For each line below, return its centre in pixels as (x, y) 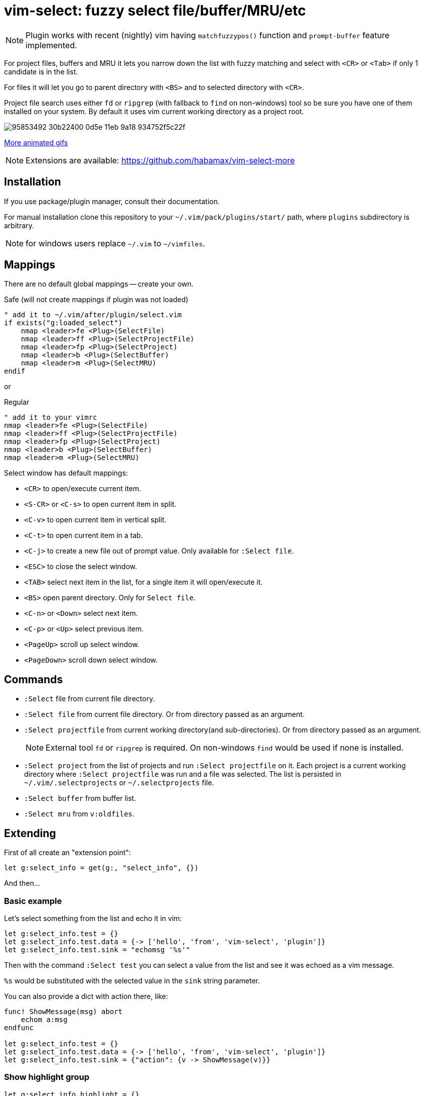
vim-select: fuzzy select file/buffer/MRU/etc (155, 11)
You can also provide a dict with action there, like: (86, 996)
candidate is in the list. (41, 71)
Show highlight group (47, 1077)
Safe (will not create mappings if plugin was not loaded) (96, 300)
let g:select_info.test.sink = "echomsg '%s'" (97, 949)
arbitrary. (19, 225)
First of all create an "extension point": (67, 853)
